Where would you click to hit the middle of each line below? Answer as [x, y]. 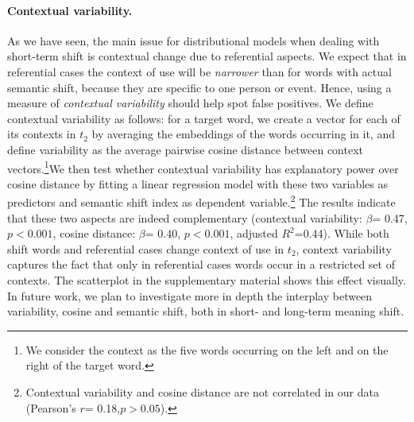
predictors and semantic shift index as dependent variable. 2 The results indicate [201, 201]
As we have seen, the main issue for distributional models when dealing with [193, 40]
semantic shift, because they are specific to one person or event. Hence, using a [199, 87]
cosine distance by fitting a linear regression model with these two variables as [197, 183]
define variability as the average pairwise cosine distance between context [185, 149]
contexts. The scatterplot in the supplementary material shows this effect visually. [207, 280]
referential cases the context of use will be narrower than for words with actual [199, 71]
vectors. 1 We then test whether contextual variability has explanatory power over [203, 167]
